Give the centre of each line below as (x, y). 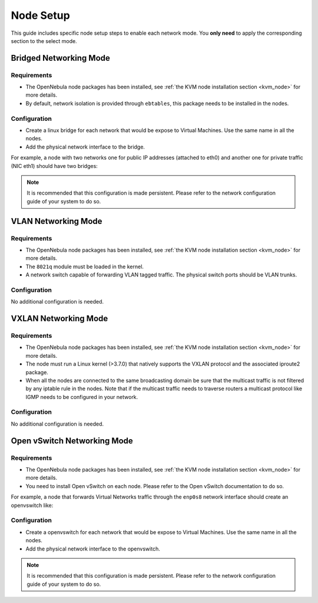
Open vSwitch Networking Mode (72, 441)
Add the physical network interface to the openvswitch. (93, 549)
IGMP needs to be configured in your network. (82, 397)
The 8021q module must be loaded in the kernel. (85, 266)
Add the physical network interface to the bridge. (85, 147)
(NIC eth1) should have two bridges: (54, 166)
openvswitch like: (32, 505)
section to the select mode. (44, 41)
